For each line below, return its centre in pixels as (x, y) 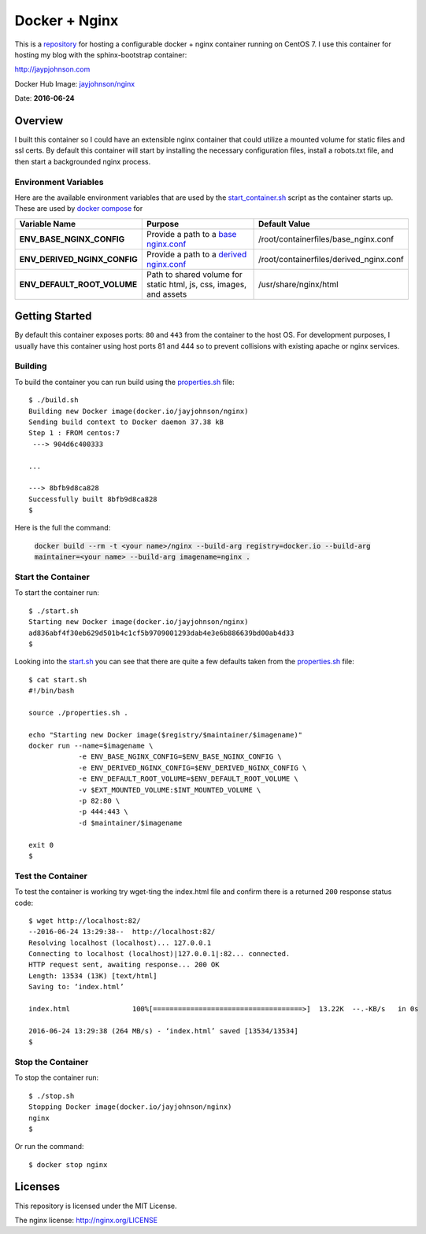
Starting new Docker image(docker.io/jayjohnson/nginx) (139, 622)
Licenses (37, 1187)
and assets (167, 294)
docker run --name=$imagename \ (91, 746)
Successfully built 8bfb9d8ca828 (93, 499)
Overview (39, 121)
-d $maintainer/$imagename (130, 823)
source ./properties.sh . (79, 713)
